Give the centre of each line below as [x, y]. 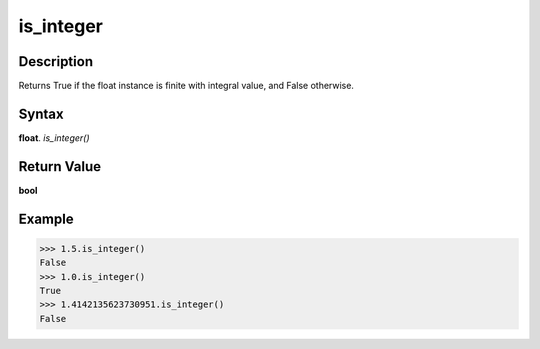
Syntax [41, 113]
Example [46, 218]
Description [56, 61]
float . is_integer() [54, 137]
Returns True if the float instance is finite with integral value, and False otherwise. [186, 86]
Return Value [60, 166]
